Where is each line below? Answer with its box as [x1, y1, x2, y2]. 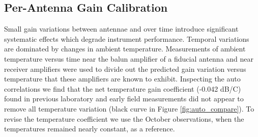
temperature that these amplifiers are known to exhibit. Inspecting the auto [4, 73, 241, 84]
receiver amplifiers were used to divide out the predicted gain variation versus [4, 63, 246, 74]
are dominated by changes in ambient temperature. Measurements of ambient [4, 43, 246, 54]
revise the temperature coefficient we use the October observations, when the [4, 113, 244, 124]
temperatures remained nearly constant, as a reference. [4, 123, 175, 134]
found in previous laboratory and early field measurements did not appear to [4, 93, 244, 104]
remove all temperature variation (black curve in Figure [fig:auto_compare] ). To [4, 103, 254, 114]
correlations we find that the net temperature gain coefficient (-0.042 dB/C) [4, 83, 241, 94]
